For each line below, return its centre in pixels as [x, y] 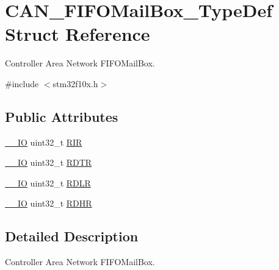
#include [22, 83]
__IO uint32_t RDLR [48, 183]
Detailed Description [72, 236]
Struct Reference [78, 34]
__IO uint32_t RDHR [49, 203]
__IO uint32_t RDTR [49, 162]
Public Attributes [62, 116]
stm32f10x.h [75, 83]
